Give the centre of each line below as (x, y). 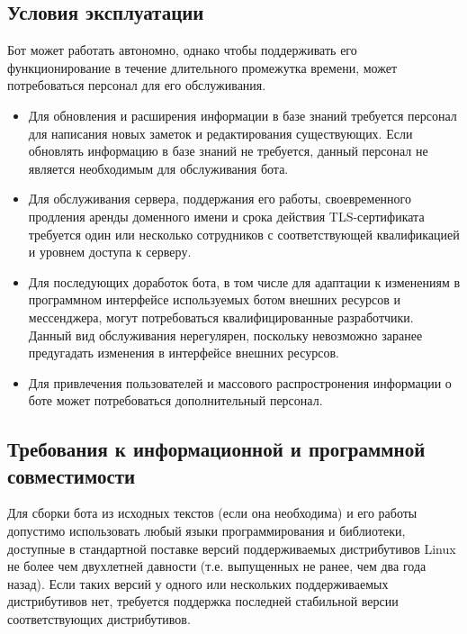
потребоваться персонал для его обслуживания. (137, 85)
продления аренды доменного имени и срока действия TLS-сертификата (226, 216)
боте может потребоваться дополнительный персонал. (175, 400)
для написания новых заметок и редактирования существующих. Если (220, 133)
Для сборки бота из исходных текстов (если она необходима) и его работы (212, 513)
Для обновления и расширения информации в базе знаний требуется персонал (242, 115)
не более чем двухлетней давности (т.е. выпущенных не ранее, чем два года (217, 566)
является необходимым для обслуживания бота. (158, 168)
